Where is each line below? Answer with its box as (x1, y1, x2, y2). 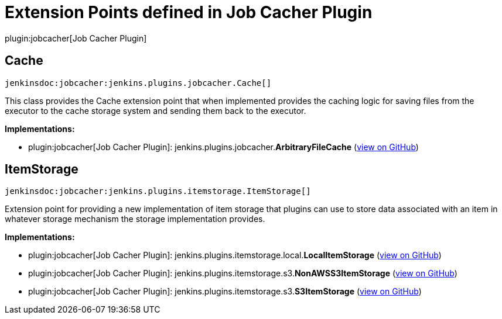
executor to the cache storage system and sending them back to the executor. (5, 105, 306, 116)
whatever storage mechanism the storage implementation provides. (5, 214, 265, 224)
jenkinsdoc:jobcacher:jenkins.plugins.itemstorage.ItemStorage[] (5, 186, 311, 196)
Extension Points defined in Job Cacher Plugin (5, 2, 373, 22)
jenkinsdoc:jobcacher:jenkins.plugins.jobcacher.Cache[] (5, 78, 272, 88)
